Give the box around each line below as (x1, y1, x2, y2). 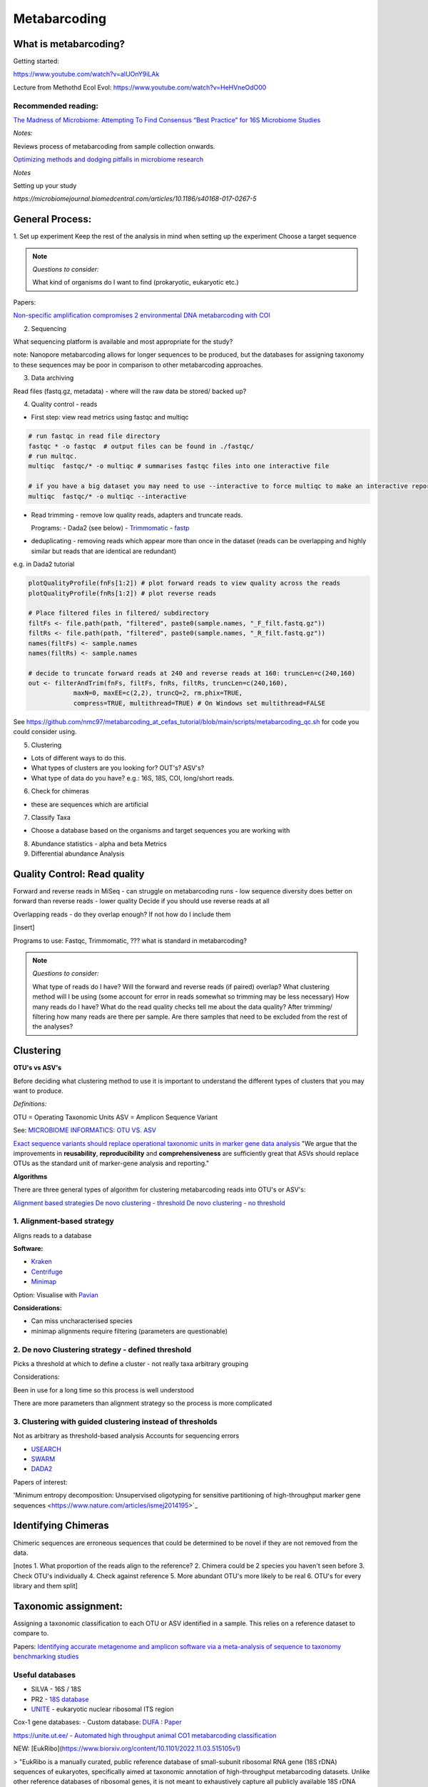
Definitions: (13, 1099, 47, 1108)
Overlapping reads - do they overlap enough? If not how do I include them (13, 910, 231, 919)
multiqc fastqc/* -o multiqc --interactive (28, 492, 187, 500)
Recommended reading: (13, 101, 99, 111)
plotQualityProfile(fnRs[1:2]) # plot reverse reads (28, 589, 217, 597)
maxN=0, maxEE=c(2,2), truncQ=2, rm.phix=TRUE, (73, 689, 243, 697)
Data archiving (31, 374, 74, 382)
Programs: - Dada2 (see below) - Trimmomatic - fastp (31, 524, 190, 533)
